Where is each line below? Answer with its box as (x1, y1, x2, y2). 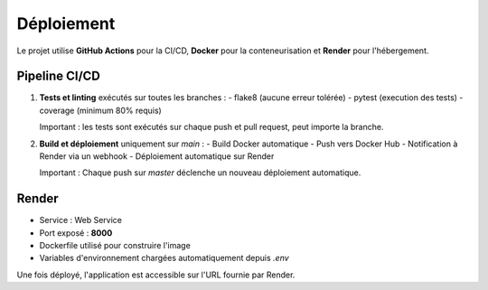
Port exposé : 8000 (39, 227, 113, 239)
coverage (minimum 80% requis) (39, 105, 162, 116)
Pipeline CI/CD (16, 69, 101, 84)
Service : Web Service (39, 215, 122, 226)
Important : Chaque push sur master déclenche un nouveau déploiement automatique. (39, 167, 361, 178)
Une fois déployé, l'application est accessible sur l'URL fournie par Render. (16, 269, 296, 280)
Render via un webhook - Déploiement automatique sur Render (39, 151, 275, 162)
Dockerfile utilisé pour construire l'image (39, 240, 192, 251)
